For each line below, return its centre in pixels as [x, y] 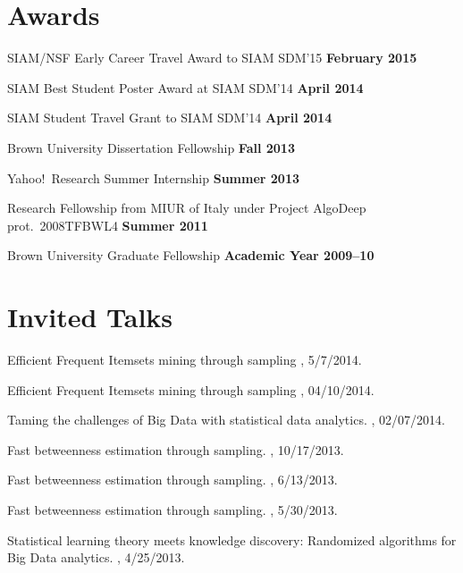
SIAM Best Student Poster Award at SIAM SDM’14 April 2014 [185, 87]
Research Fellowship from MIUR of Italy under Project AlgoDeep [187, 208]
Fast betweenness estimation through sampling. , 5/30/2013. [173, 509]
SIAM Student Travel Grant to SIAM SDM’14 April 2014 [170, 118]
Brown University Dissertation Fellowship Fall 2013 [151, 147]
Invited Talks [90, 317]
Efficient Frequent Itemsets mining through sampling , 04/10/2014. [191, 389]
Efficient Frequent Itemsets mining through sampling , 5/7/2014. [185, 359]
